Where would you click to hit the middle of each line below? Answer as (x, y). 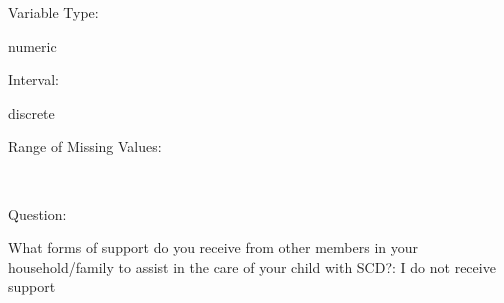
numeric (32, 45)
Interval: (33, 79)
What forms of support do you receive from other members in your (213, 247)
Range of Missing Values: (85, 146)
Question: (37, 213)
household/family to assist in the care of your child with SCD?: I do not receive (252, 266)
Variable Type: (53, 12)
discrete (31, 112)
